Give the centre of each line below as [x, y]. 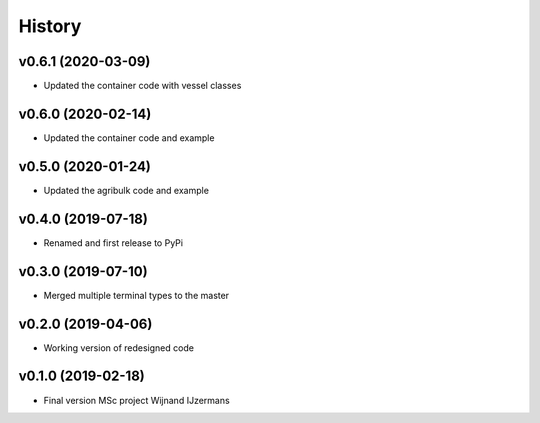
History [50, 26]
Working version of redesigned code [119, 347]
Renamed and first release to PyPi [113, 242]
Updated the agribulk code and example [126, 190]
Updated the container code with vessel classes [142, 86]
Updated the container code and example [129, 137]
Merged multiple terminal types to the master [136, 295]
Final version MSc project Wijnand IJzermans [136, 400]
